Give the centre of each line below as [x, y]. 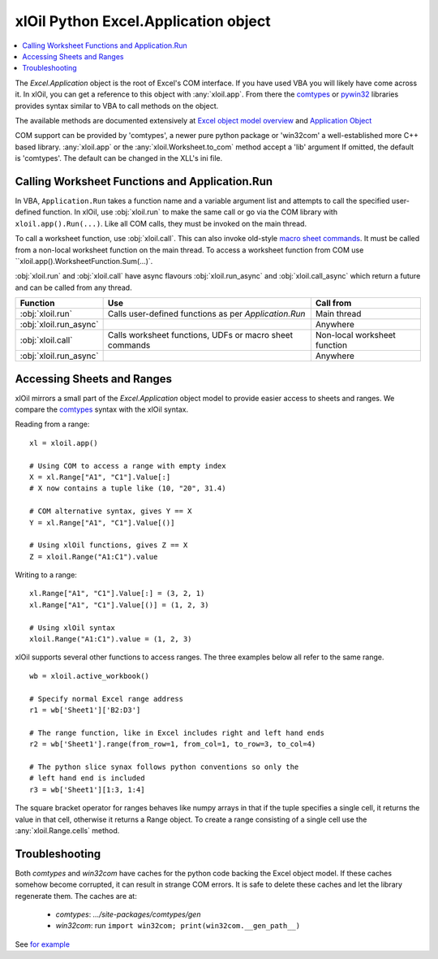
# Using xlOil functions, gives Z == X [109, 545]
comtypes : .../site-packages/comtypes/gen [128, 914]
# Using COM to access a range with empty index [128, 466]
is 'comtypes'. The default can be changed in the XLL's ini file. [119, 158]
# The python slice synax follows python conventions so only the [164, 767]
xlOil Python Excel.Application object [143, 21]
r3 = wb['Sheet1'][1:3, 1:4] [87, 789]
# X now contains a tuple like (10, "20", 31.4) [128, 488]
